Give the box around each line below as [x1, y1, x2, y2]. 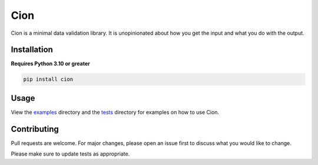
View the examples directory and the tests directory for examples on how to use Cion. [11, 108, 220, 115]
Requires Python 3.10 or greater [11, 60, 91, 67]
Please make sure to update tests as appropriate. [11, 150, 130, 157]
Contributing [11, 124, 59, 134]
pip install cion [23, 76, 74, 82]
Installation [11, 45, 53, 55]
